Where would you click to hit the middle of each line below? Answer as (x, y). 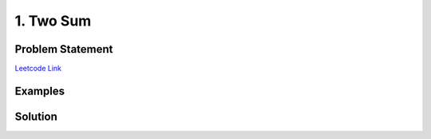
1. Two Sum (53, 21)
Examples (40, 91)
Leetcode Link (38, 69)
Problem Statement (64, 49)
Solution (36, 116)
